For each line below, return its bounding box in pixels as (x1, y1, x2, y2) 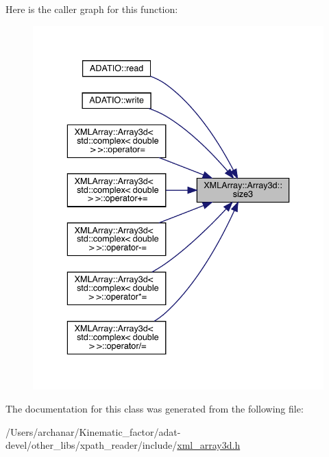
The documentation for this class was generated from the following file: (5, 402, 304, 415)
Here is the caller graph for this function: (5, 2, 178, 16)
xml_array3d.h (177, 438, 241, 452)
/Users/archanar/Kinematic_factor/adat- (5, 424, 181, 439)
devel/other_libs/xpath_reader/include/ (5, 438, 178, 452)
